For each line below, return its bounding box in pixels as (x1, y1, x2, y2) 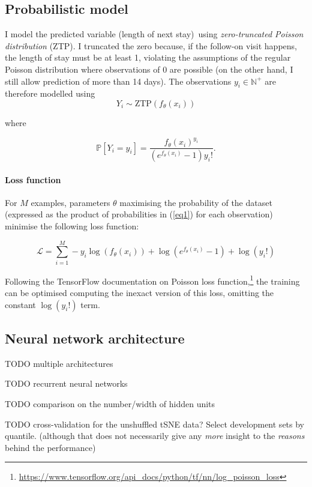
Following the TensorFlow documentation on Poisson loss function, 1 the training (5, 273, 300, 287)
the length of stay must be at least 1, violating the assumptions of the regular (5, 51, 291, 64)
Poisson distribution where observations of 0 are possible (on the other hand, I (5, 62, 293, 75)
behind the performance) (5, 441, 96, 453)
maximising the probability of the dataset (119, 196, 272, 208)
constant (5, 298, 36, 310)
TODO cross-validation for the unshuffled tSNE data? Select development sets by (5, 417, 304, 430)
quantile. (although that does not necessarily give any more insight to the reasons (5, 429, 305, 442)
